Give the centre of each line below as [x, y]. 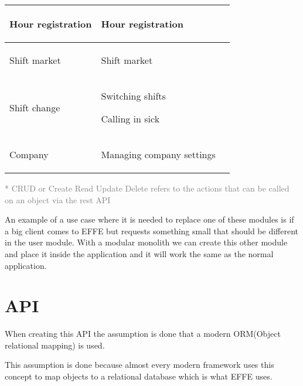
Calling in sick [130, 119]
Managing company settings [158, 154]
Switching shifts [133, 96]
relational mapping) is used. [55, 345]
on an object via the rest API [58, 199]
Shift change [35, 107]
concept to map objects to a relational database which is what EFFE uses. [139, 376]
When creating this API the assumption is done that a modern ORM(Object [143, 334]
